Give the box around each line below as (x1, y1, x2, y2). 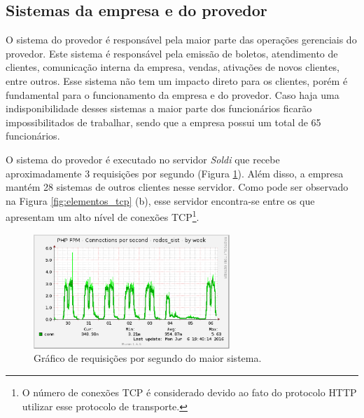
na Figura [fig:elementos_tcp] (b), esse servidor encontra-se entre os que (6, 193, 315, 208)
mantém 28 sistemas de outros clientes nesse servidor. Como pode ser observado (6, 180, 349, 194)
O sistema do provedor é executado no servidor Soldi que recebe (6, 151, 280, 166)
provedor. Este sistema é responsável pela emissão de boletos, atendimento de (6, 46, 338, 60)
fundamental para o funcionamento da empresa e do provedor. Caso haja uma (6, 87, 339, 102)
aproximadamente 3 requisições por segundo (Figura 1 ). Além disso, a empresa (6, 166, 344, 180)
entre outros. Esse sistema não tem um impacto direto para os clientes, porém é (6, 73, 348, 88)
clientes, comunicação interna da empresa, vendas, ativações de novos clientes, (6, 60, 339, 74)
